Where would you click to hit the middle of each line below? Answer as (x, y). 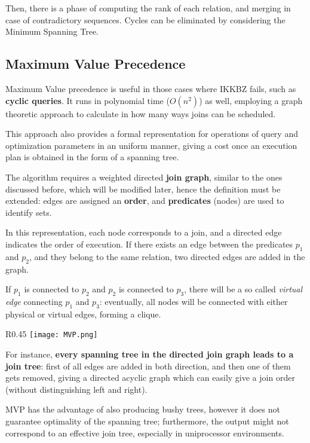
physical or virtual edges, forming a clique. (83, 314)
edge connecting (34, 301)
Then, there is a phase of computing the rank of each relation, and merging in (148, 8)
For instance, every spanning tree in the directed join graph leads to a (150, 354)
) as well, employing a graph (251, 100)
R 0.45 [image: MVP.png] (52, 334)
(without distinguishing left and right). (76, 389)
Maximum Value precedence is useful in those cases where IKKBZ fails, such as (151, 88)
